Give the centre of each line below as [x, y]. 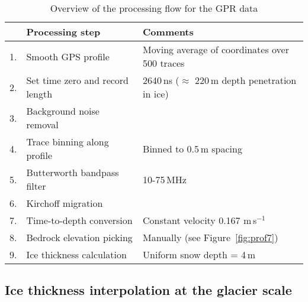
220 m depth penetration [246, 80]
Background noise [63, 111]
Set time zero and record [78, 80]
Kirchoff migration [65, 203]
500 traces [164, 63]
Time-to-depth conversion [79, 220]
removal [42, 124]
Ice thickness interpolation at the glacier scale [148, 290]
